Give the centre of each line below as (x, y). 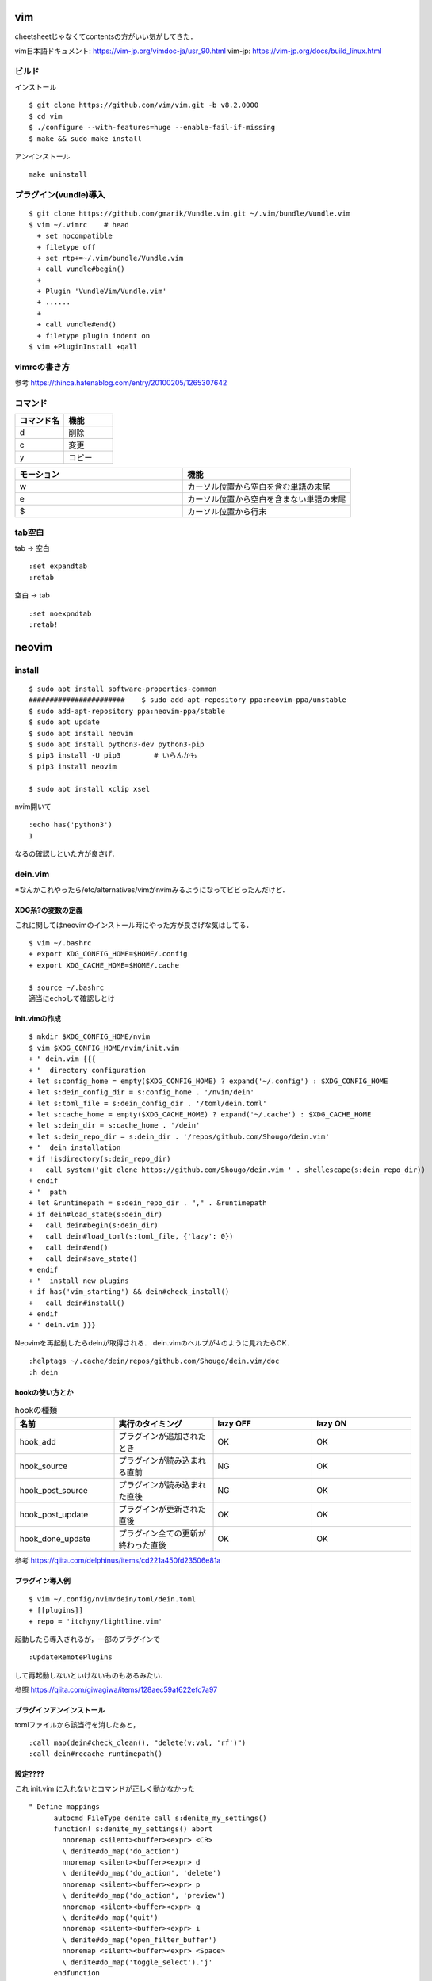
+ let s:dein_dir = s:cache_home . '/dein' (115, 1126)
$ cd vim (46, 116)
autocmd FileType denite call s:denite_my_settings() (160, 1818)
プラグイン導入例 (42, 1581)
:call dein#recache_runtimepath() (96, 1754)
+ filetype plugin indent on (94, 336)
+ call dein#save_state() (83, 1259)
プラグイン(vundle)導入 (60, 195)
